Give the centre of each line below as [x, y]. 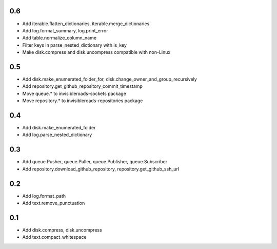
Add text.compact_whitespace [54, 237]
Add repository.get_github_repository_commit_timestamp [83, 86]
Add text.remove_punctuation [54, 203]
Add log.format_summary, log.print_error [65, 30]
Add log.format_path [44, 196]
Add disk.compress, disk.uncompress [62, 230]
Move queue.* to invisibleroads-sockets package [74, 93]
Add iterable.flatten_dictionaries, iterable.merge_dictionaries [86, 24]
